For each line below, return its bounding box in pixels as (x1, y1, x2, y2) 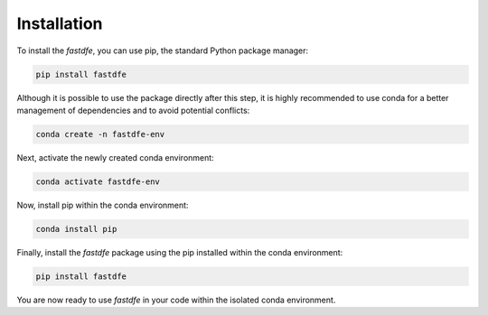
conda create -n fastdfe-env (35, 129, 165, 139)
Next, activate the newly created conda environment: (16, 152, 214, 162)
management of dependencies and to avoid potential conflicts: (16, 105, 250, 116)
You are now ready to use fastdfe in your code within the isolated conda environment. (16, 294, 336, 305)
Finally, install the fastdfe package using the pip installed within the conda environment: (16, 246, 343, 257)
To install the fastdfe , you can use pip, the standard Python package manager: (16, 45, 309, 56)
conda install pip (35, 224, 117, 234)
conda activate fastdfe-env (35, 176, 160, 187)
